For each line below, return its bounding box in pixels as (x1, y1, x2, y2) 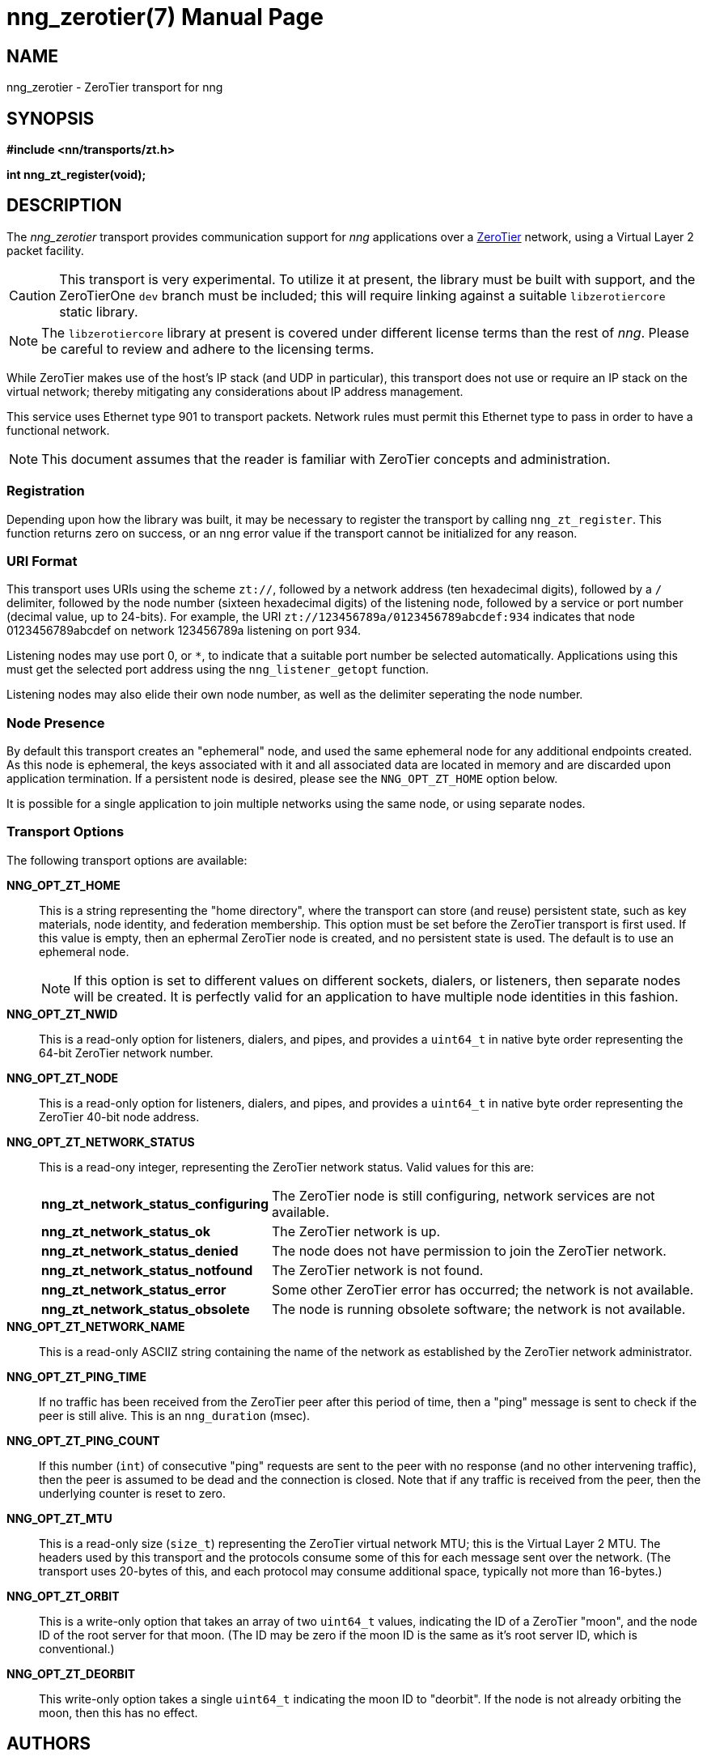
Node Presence (6, 714, 105, 731)
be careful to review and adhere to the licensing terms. (41, 340, 375, 357)
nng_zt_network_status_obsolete (41, 1300, 250, 1317)
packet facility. (6, 243, 84, 257)
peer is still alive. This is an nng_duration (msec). (39, 1408, 311, 1422)
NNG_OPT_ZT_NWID (6, 1006, 118, 1021)
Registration (6, 483, 85, 500)
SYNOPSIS (6, 108, 95, 129)
